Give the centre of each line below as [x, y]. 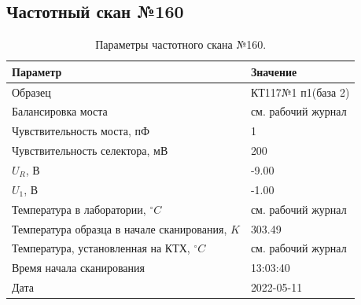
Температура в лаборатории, [79, 209]
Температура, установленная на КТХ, [101, 248]
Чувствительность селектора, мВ [90, 151]
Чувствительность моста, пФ [81, 131]
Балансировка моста [60, 111]
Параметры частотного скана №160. [181, 44]
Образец [31, 92]
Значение [274, 71]
